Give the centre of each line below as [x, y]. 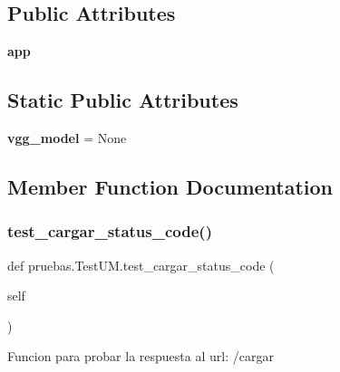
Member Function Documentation [170, 186]
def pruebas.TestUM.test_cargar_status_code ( [141, 265]
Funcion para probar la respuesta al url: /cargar [141, 356]
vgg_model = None [67, 138]
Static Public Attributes [123, 100]
